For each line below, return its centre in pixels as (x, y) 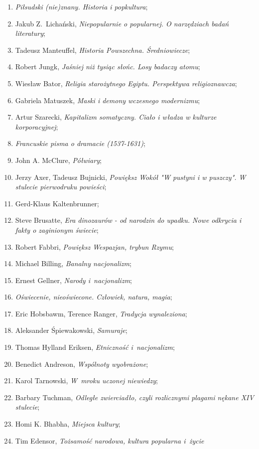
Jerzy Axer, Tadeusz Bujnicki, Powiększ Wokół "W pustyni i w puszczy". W (130, 177)
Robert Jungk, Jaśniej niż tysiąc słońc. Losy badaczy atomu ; (108, 67)
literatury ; (30, 33)
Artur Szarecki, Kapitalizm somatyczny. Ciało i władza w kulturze (116, 117)
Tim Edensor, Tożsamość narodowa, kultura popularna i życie (110, 440)
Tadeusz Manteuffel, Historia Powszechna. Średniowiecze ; (103, 50)
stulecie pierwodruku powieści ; (61, 187)
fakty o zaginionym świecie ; (57, 229)
